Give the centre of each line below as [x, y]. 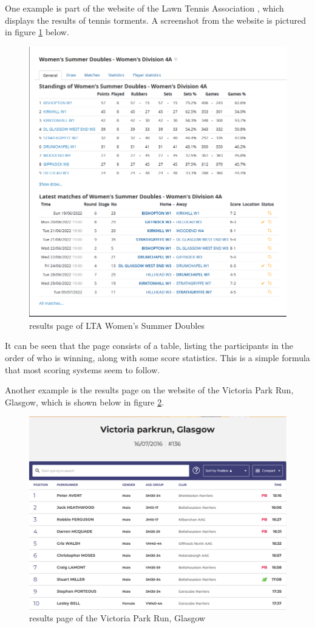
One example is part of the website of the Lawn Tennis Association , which [144, 8]
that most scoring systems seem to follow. [83, 369]
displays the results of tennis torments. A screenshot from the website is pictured [155, 20]
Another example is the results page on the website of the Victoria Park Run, [149, 390]
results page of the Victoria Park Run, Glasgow [117, 618]
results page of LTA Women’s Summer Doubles [117, 325]
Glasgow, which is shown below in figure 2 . [85, 402]
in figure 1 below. [37, 32]
